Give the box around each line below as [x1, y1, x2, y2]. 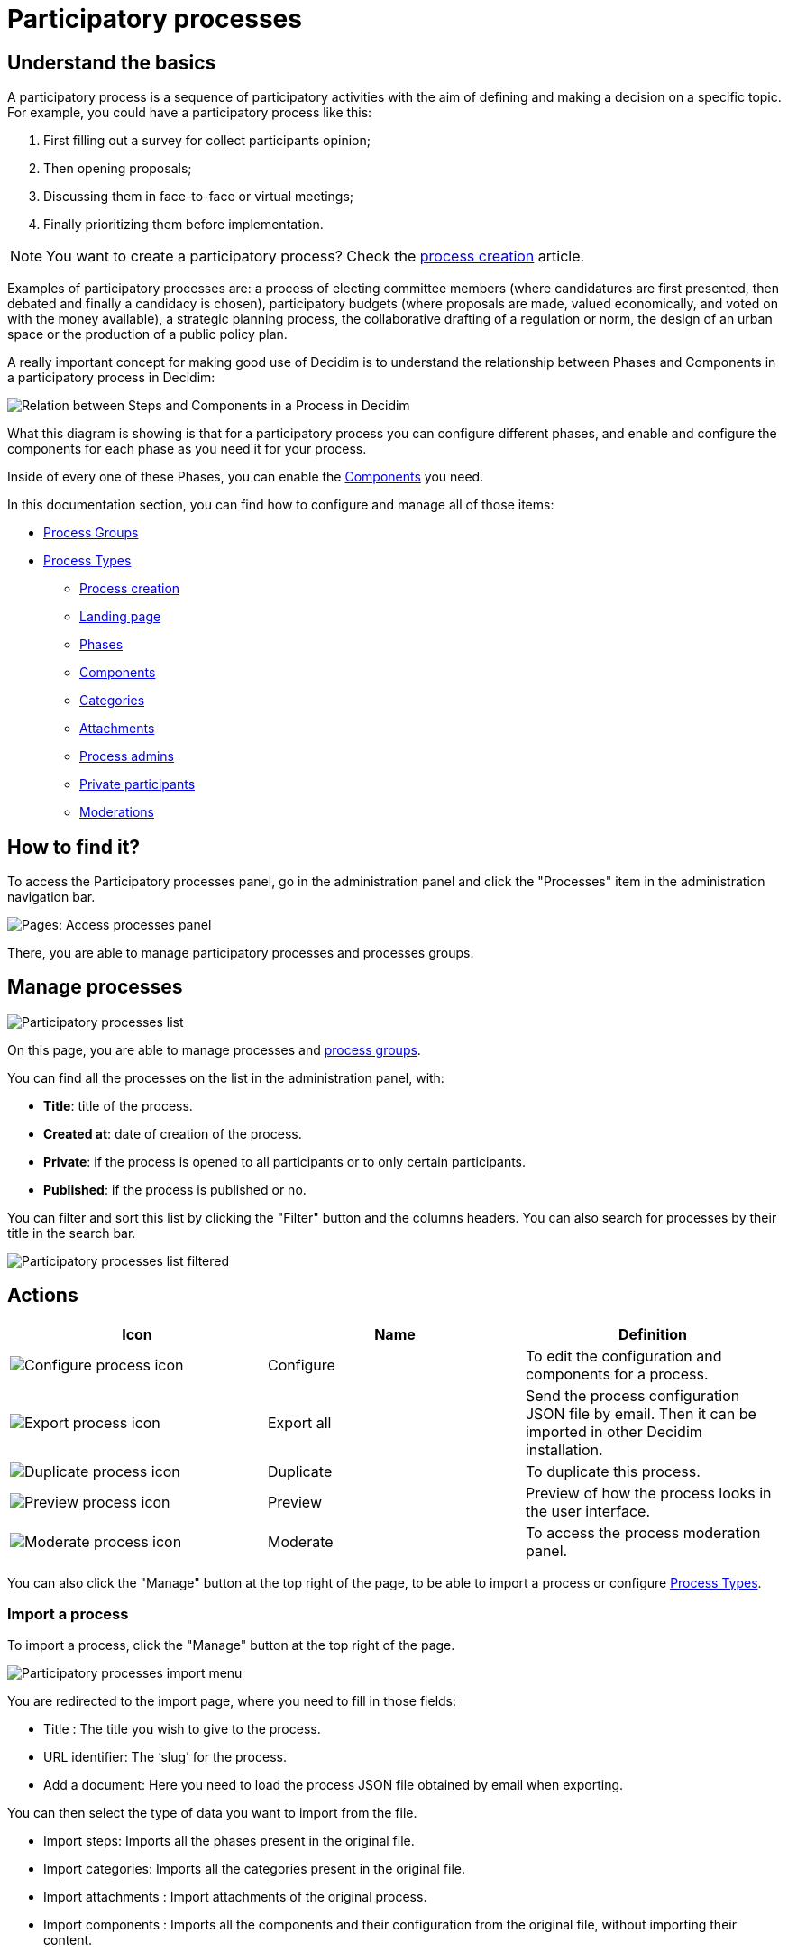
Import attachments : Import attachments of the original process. [43, 1889, 427, 1905]
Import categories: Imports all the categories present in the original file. [43, 1861, 466, 1877]
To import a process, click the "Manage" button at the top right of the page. [7, 1637, 455, 1654]
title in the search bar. [7, 1224, 136, 1241]
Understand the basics [7, 50, 216, 74]
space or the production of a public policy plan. [7, 326, 288, 343]
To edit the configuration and [525, 1346, 722, 1365]
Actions [7, 1284, 78, 1307]
